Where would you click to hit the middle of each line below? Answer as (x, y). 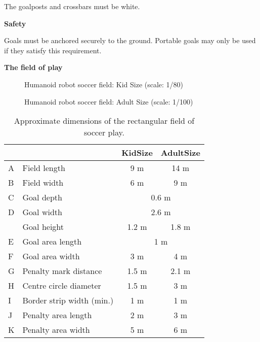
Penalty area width (56, 330)
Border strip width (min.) (68, 300)
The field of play (33, 67)
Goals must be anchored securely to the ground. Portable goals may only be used (130, 40)
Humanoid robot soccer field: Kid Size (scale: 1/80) (104, 84)
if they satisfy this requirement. (53, 50)
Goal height (43, 227)
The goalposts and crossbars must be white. (72, 6)
